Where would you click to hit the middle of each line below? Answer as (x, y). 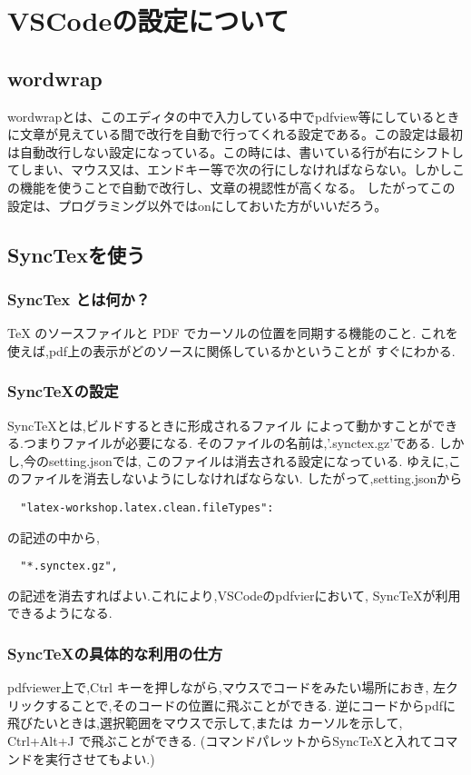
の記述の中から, (54, 537)
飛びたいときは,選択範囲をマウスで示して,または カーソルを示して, (205, 723)
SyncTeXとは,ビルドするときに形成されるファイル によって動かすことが (220, 425)
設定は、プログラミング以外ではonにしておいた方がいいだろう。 (197, 205)
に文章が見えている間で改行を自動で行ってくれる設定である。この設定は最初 (235, 134)
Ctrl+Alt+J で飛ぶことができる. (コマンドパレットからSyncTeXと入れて (220, 741)
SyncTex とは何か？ (79, 298)
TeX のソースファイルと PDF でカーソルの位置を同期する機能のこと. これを (233, 333)
